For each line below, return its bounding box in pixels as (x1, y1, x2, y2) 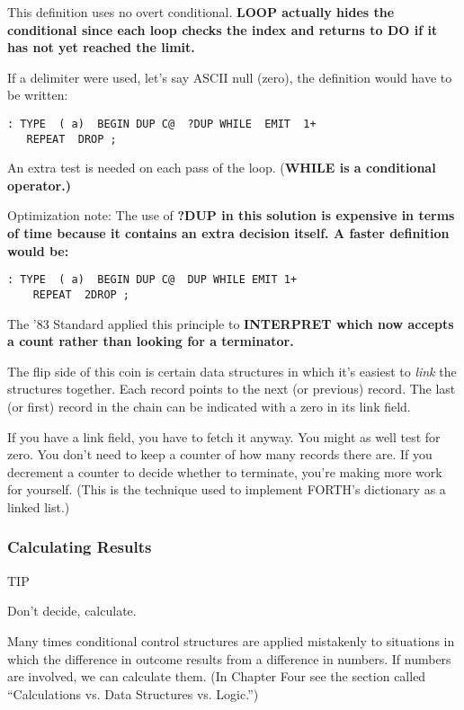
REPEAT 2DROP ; (32, 288, 130, 301)
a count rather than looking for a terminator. (7, 332, 294, 351)
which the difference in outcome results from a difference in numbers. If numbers (7, 649, 451, 668)
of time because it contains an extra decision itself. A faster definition (7, 224, 450, 243)
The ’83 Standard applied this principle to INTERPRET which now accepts (7, 314, 454, 333)
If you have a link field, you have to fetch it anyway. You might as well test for (7, 427, 441, 446)
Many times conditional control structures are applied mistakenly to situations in (7, 631, 455, 650)
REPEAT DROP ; (26, 132, 117, 146)
